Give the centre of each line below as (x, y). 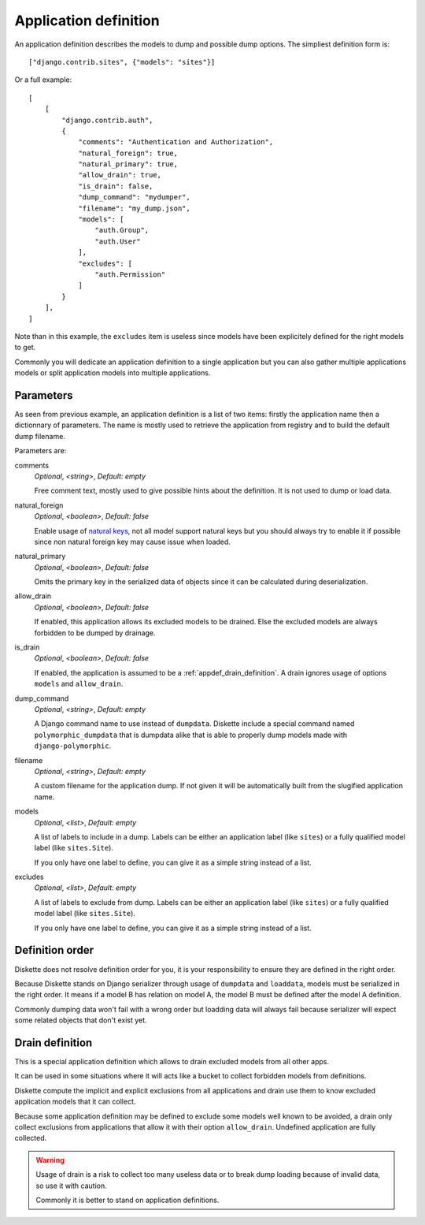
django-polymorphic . (73, 746)
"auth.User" (118, 241)
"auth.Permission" (130, 274)
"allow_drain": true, (120, 175)
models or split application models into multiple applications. (113, 373)
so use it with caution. (71, 1186)
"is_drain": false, (116, 186)
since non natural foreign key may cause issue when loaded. (133, 542)
